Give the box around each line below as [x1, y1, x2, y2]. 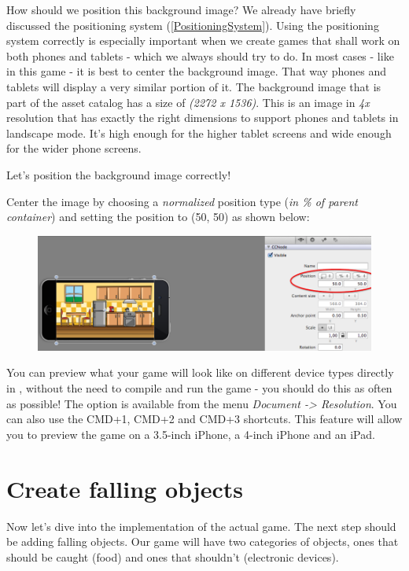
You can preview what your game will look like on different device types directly [6, 364, 394, 381]
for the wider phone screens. [6, 140, 142, 157]
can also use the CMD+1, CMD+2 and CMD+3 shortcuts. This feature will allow [6, 411, 403, 427]
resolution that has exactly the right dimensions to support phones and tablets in [6, 109, 399, 126]
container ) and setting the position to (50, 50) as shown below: [6, 208, 310, 225]
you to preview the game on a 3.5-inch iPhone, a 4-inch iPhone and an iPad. [6, 425, 375, 442]
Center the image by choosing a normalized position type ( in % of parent [6, 193, 358, 209]
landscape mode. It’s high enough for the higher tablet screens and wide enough [6, 124, 392, 141]
